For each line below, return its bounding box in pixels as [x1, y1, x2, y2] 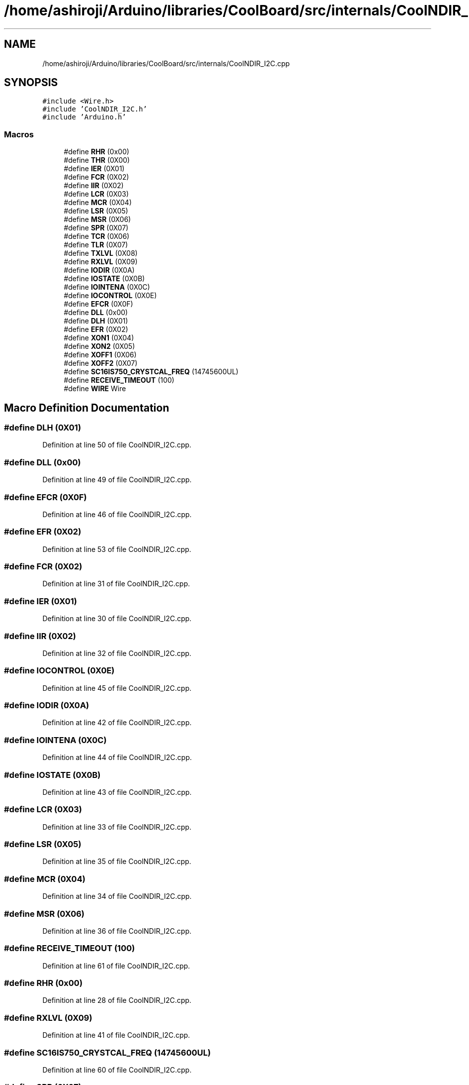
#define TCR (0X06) [64, 232, 130, 241]
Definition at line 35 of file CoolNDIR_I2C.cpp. [42, 857, 191, 866]
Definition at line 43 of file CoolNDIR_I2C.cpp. [42, 787, 192, 796]
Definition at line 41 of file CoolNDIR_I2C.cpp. [42, 1031, 190, 1040]
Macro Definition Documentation [4, 401, 169, 414]
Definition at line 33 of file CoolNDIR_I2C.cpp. [42, 822, 192, 831]
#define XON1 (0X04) [64, 333, 134, 342]
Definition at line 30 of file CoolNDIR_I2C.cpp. [42, 614, 192, 623]
